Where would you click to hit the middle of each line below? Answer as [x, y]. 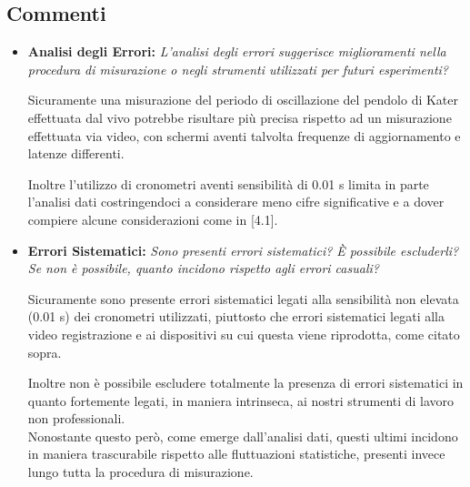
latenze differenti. [76, 153]
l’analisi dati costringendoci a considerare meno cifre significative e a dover [236, 202]
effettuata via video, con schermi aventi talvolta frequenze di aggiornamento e [244, 135]
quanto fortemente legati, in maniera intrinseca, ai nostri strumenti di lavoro [241, 400]
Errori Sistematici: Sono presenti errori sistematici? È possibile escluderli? [243, 250]
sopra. [45, 352]
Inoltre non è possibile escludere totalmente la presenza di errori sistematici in [245, 383]
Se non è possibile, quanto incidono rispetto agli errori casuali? [203, 268]
